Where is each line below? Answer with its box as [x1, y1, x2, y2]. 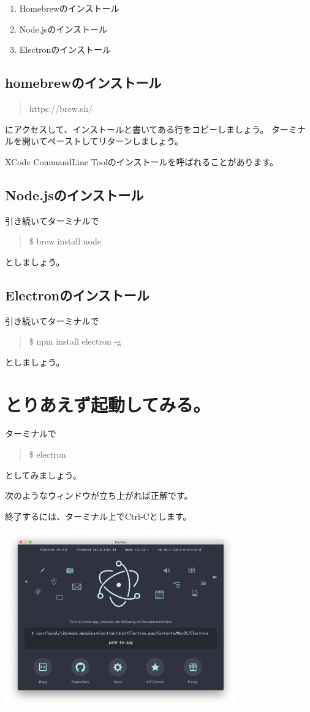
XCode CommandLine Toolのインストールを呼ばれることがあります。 [5, 155, 279, 168]
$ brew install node [29, 235, 101, 248]
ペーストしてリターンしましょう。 [47, 135, 183, 147]
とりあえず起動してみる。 [5, 391, 211, 417]
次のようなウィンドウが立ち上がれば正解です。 [5, 489, 193, 502]
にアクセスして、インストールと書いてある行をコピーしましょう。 [5, 122, 269, 135]
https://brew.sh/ [29, 101, 93, 114]
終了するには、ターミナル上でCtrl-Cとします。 [5, 509, 192, 522]
